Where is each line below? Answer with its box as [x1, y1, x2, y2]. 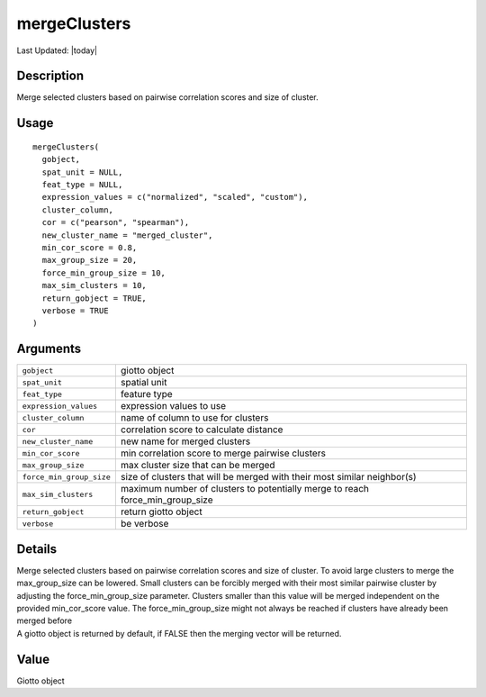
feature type [120, 388, 173, 401]
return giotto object [120, 505, 202, 518]
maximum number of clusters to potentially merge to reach [120, 483, 369, 495]
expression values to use [120, 400, 227, 412]
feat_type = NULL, [41, 180, 123, 190]
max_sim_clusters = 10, [41, 280, 148, 291]
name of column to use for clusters [120, 412, 269, 424]
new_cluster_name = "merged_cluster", [41, 230, 213, 240]
